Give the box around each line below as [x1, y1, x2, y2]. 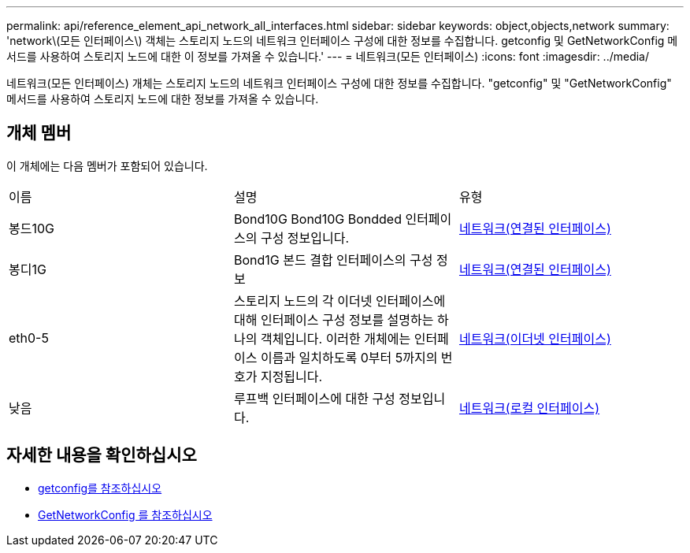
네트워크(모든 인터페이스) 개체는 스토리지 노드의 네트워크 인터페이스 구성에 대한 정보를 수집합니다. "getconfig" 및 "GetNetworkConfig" [6, 76, 672, 90]
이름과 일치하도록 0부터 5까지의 [260, 349, 438, 366]
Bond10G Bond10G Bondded [233, 210, 402, 227]
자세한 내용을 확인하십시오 [6, 445, 197, 466]
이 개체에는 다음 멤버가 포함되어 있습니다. [6, 158, 208, 173]
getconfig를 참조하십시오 [38, 481, 162, 495]
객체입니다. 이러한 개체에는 [260, 330, 411, 347]
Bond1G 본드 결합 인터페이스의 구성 [233, 251, 433, 268]
